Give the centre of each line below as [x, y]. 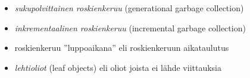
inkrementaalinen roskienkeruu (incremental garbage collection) [130, 27]
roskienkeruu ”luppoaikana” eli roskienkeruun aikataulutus [122, 48]
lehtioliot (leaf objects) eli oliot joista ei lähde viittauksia [118, 67]
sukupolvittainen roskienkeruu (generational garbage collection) [129, 8]
